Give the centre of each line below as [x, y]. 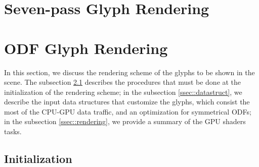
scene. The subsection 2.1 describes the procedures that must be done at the [123, 82]
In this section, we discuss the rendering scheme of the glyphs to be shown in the [129, 72]
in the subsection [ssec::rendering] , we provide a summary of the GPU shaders [125, 121]
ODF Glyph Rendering [86, 48]
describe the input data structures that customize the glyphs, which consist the [127, 102]
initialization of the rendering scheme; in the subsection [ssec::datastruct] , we [123, 92]
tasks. [13, 131]
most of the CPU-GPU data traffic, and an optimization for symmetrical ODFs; [128, 111]
